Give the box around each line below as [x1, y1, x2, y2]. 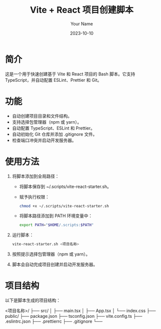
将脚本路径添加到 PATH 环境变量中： [19, 213, 93, 219]
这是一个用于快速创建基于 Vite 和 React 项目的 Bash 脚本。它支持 [5, 71, 135, 77]
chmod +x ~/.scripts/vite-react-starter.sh [19, 203, 109, 208]
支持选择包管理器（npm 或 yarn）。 [12, 119, 82, 125]
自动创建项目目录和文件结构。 [12, 113, 72, 119]
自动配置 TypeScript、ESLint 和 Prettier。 [12, 125, 95, 131]
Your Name [70, 20, 93, 27]
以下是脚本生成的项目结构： [5, 297, 61, 303]
